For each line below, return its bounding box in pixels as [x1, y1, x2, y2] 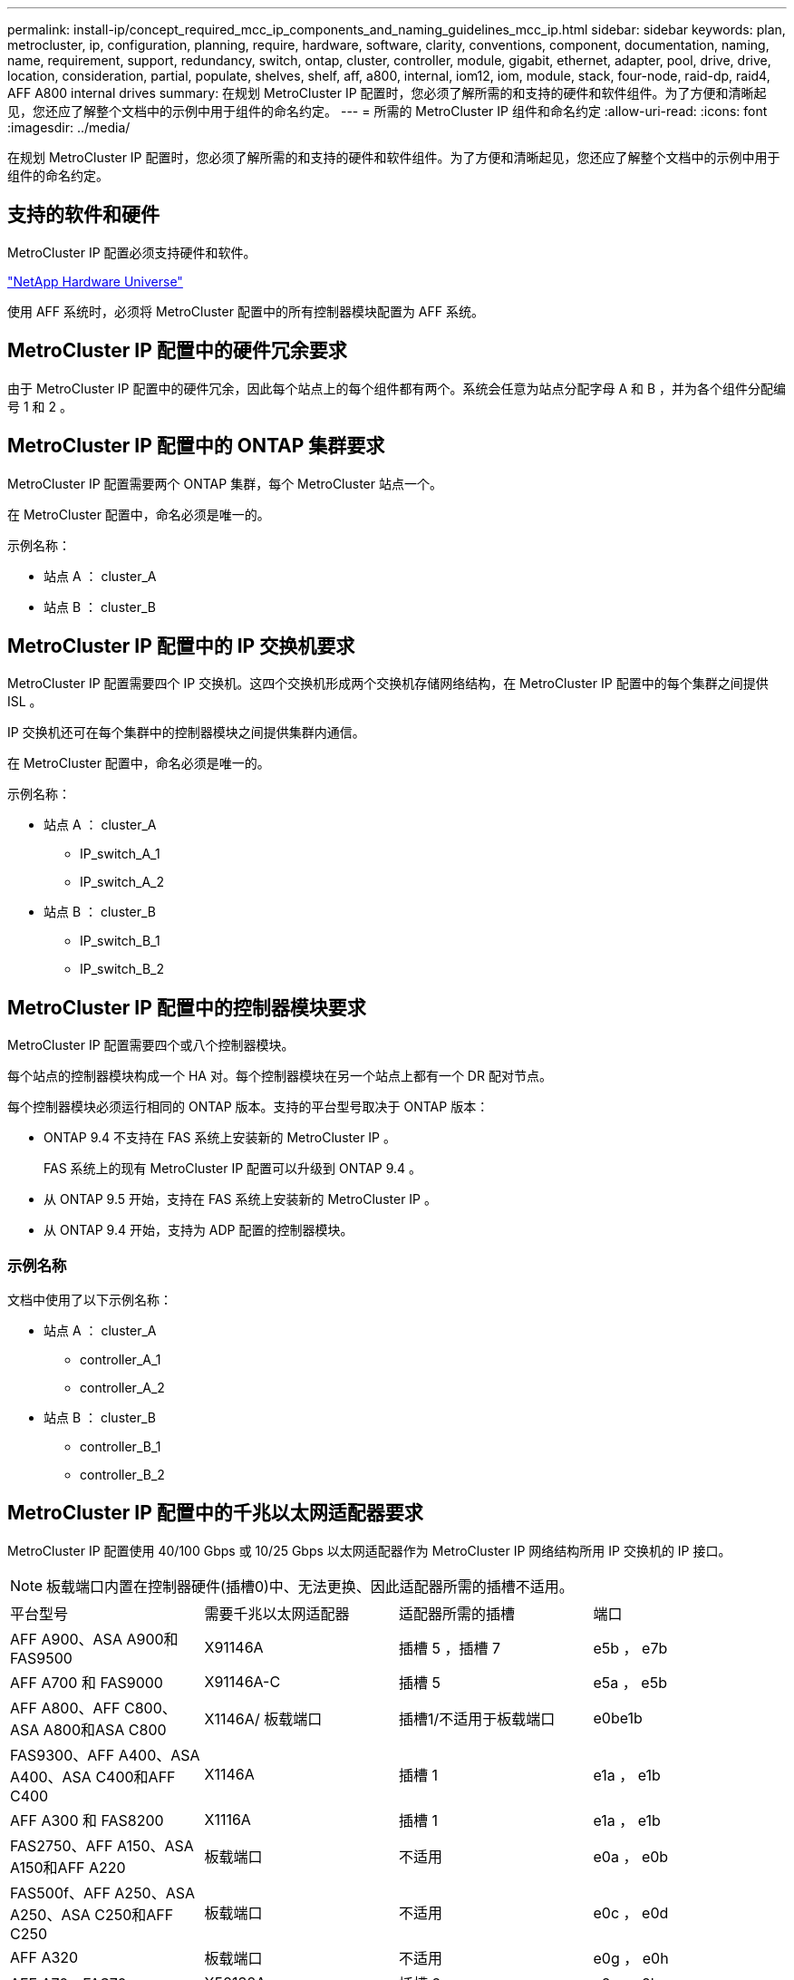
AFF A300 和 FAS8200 [10, 1810, 164, 1830]
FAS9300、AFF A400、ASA [10, 1745, 200, 1764]
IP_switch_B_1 [80, 933, 160, 949]
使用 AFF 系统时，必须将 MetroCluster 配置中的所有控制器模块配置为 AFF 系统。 [7, 303, 484, 319]
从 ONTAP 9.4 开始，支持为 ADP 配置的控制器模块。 [44, 1222, 353, 1238]
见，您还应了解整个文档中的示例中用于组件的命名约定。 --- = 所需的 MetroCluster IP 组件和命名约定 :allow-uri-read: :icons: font [7, 103, 768, 119]
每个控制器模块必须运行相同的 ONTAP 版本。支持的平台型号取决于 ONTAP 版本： [7, 1099, 489, 1115]
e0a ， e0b [593, 1847, 669, 1866]
